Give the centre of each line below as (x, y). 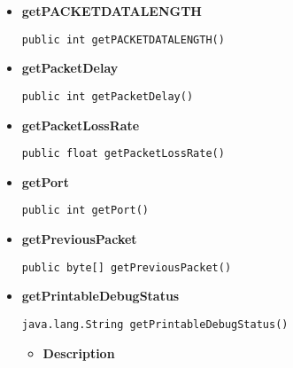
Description (79, 352)
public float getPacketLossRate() (123, 154)
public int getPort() (85, 211)
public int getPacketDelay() (108, 96)
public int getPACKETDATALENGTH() (123, 39)
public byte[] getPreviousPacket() (127, 267)
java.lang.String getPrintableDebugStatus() (155, 324)
